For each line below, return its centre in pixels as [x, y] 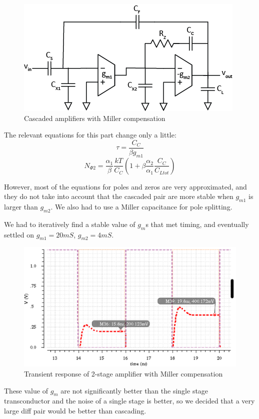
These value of [26, 390]
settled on [19, 234]
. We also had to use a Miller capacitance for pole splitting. [141, 207]
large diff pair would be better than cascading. [75, 410]
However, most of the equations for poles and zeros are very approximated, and [125, 186]
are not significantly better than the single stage [134, 390]
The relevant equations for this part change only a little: [90, 135]
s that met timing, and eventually [197, 224]
